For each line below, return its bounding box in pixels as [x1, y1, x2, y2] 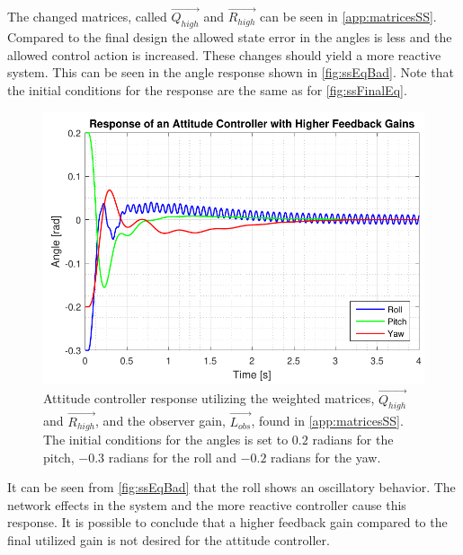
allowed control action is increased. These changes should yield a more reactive [7, 45, 441, 64]
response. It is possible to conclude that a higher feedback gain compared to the [7, 513, 448, 532]
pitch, [43, 447, 75, 466]
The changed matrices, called [7, 7, 167, 26]
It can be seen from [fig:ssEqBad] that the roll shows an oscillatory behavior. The [7, 478, 456, 497]
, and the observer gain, [95, 411, 226, 430]
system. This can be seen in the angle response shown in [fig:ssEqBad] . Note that [7, 63, 454, 82]
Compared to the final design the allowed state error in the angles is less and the [7, 28, 452, 47]
